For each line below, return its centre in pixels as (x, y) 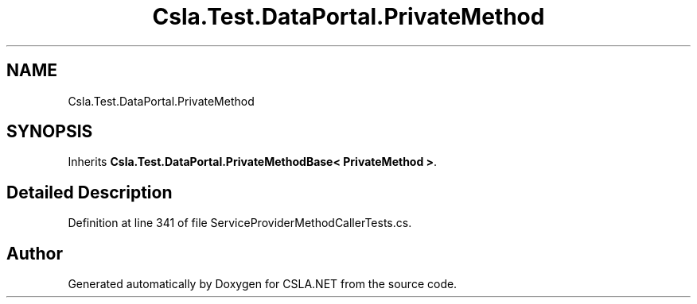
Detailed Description (90, 192)
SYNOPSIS (50, 132)
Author (35, 253)
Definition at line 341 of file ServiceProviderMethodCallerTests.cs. (240, 223)
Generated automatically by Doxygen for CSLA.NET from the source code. (263, 284)
